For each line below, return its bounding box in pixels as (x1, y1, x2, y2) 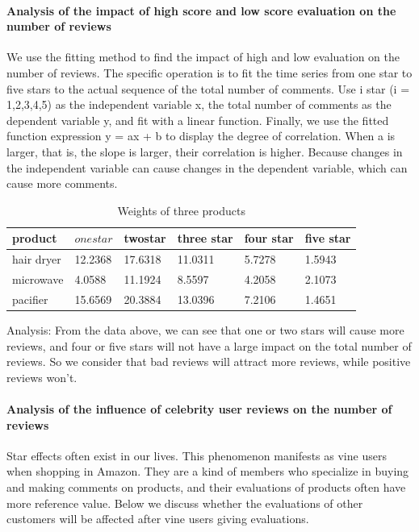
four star (244, 230, 294, 247)
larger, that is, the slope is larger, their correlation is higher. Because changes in (6, 143, 403, 160)
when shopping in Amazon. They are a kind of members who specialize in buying (6, 463, 409, 480)
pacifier (12, 290, 48, 307)
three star (177, 230, 233, 247)
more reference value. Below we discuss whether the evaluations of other (6, 494, 363, 511)
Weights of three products (117, 202, 245, 218)
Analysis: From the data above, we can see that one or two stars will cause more (6, 321, 404, 338)
